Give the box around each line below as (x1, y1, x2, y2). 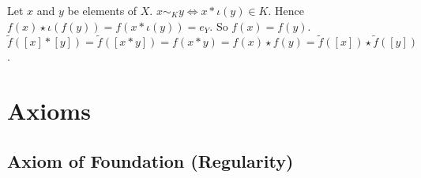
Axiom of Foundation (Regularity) (7, 148, 294, 172)
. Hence (268, 2, 304, 18)
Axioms (7, 95, 91, 127)
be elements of (67, 2, 137, 18)
